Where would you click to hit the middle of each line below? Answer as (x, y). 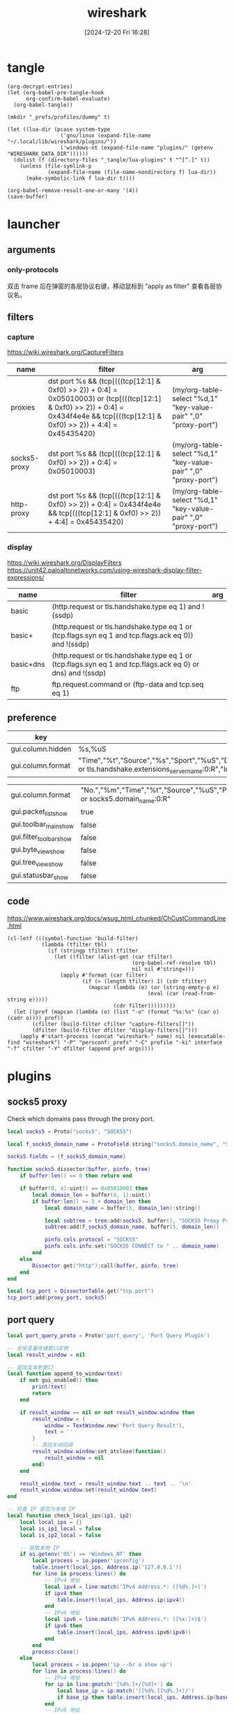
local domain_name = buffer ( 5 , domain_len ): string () (122, 1208)
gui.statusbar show (39, 876)
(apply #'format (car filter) (104, 975)
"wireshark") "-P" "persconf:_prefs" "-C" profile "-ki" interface (123, 1042)
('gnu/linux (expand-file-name (106, 135)
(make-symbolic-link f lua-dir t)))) (80, 178)
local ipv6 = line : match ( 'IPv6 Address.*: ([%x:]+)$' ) (126, 1620)
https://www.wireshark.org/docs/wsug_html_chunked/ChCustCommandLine (117, 918)
